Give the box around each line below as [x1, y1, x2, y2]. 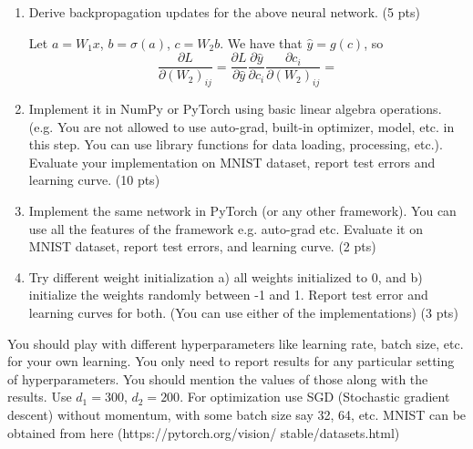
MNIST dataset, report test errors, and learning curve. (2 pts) [28, 237, 376, 256]
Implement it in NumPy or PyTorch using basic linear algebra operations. [28, 99, 442, 118]
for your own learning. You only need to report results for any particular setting [7, 352, 455, 371]
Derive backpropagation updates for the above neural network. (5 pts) [28, 3, 420, 21]
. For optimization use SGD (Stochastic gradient [180, 387, 450, 406]
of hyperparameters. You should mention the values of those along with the [7, 369, 428, 388]
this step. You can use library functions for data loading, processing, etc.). [28, 135, 443, 154]
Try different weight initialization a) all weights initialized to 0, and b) [28, 267, 423, 286]
